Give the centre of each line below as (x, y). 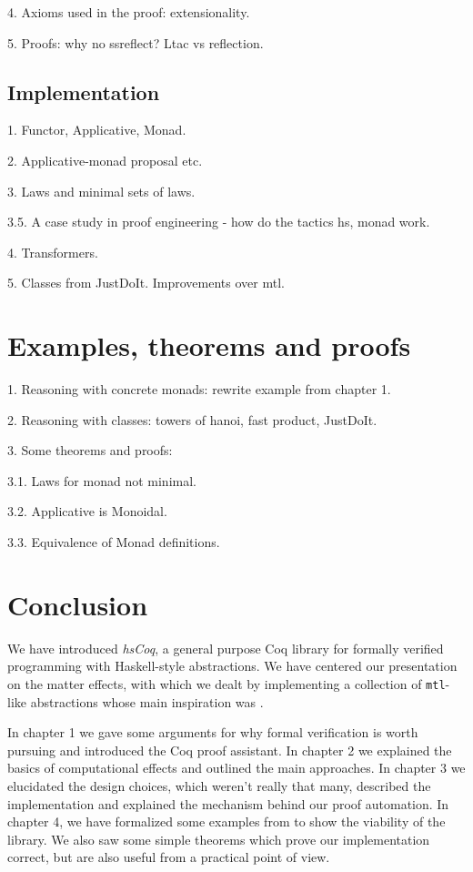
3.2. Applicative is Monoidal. (87, 511)
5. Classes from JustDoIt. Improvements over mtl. (146, 283)
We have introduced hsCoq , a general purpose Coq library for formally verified (226, 648)
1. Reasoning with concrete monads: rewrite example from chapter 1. (199, 389)
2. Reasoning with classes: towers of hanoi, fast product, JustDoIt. (192, 419)
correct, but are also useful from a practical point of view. (169, 857)
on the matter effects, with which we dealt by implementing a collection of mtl (226, 683)
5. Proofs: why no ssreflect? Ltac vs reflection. (136, 42)
